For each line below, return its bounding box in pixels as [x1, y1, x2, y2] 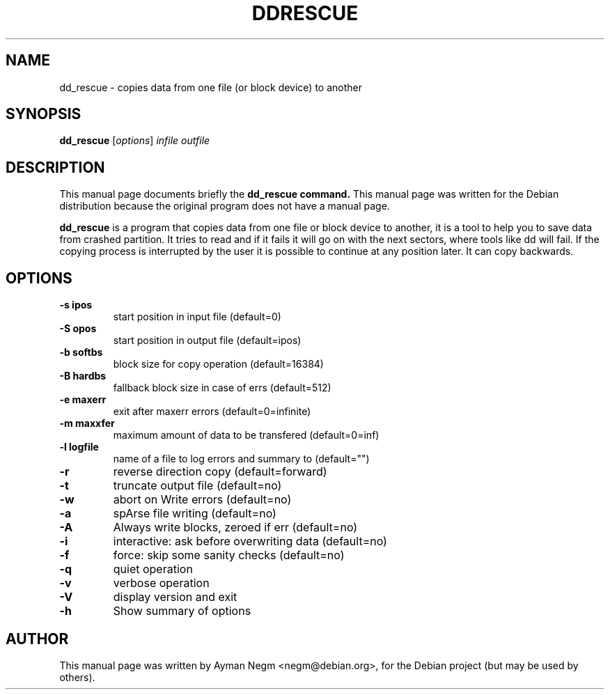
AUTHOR [6, 630, 69, 648]
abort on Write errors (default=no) [113, 492, 292, 507]
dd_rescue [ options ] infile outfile [59, 134, 210, 147]
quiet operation [113, 562, 193, 577]
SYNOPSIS [6, 105, 81, 123]
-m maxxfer [59, 417, 115, 430]
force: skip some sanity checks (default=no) [113, 548, 345, 563]
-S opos [59, 322, 97, 335]
